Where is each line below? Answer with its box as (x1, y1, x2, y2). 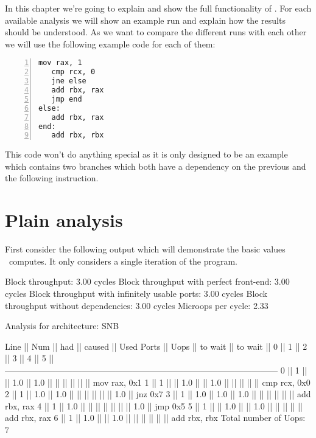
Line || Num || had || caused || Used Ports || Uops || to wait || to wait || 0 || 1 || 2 (5, 339, 307, 352)
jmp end (51, 94, 82, 103)
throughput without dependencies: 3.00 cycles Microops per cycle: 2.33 (5, 299, 269, 311)
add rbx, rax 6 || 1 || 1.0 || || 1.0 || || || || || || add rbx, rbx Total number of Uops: (5, 411, 306, 424)
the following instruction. (5, 172, 99, 184)
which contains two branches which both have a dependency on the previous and (5, 159, 306, 172)
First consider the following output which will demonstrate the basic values (5, 243, 286, 255)
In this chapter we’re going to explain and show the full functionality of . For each (5, 2, 312, 14)
